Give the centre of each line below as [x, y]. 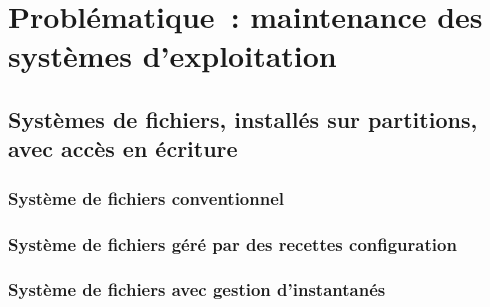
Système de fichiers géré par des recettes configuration [232, 243]
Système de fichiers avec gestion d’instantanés [197, 289]
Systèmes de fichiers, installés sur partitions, [243, 118]
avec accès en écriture [123, 148]
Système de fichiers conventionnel [146, 197]
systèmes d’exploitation [172, 55]
